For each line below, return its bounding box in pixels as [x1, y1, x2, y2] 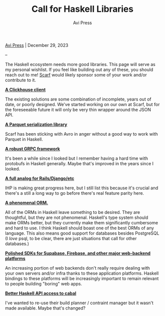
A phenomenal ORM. [5, 200, 48, 206]
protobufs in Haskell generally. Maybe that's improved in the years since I [5, 160, 154, 166]
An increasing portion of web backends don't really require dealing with [5, 265, 150, 271]
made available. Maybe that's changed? [5, 305, 86, 311]
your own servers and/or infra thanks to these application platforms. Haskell [5, 270, 159, 276]
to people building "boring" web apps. [5, 281, 82, 286]
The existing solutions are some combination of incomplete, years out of [5, 96, 151, 102]
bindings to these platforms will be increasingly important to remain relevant [5, 275, 159, 281]
